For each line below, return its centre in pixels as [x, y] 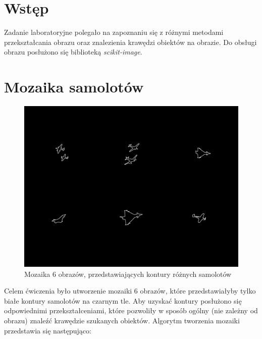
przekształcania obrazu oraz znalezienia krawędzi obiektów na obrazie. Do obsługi [130, 42]
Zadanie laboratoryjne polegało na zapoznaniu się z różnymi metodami [114, 32]
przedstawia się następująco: [48, 330]
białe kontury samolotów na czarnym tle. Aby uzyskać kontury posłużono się [123, 300]
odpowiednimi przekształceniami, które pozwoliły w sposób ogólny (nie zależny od [131, 310]
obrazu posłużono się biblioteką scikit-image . [73, 52]
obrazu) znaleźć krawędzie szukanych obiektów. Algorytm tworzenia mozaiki [122, 320]
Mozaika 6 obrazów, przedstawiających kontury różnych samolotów [128, 274]
